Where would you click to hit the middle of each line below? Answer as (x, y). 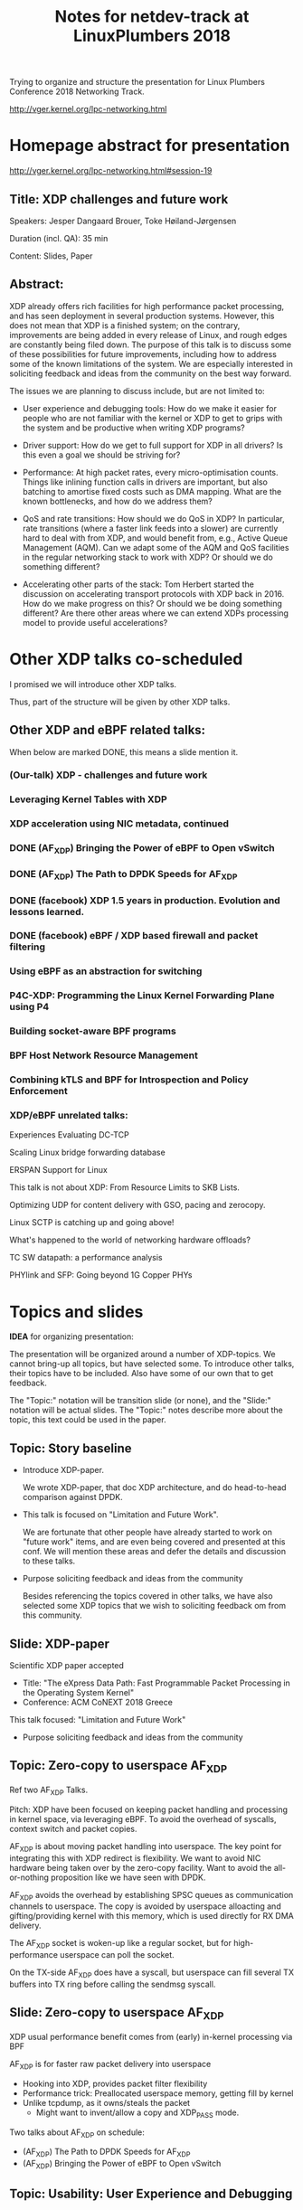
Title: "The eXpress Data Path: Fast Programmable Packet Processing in (156, 1683)
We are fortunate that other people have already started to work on (147, 1532)
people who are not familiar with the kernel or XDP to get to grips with (152, 418)
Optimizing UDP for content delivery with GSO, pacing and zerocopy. (137, 1205)
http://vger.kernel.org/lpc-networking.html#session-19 (111, 171)
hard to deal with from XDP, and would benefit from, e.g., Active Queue (155, 538)
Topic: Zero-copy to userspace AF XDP (118, 1767)
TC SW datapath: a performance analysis (86, 1258)
